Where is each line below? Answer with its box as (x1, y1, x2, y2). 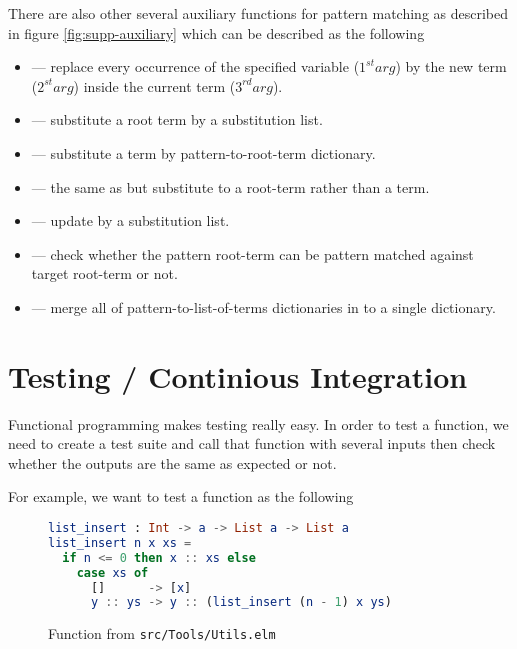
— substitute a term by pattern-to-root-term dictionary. (31, 142, 376, 163)
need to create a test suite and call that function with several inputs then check (8, 433, 496, 454)
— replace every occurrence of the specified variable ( (31, 56, 360, 77)
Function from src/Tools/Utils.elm (48, 623, 276, 644)
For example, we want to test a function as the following (8, 486, 354, 507)
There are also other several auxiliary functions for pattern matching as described (8, 3, 509, 23)
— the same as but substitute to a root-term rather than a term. (31, 176, 430, 197)
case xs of (76, 565, 149, 580)
